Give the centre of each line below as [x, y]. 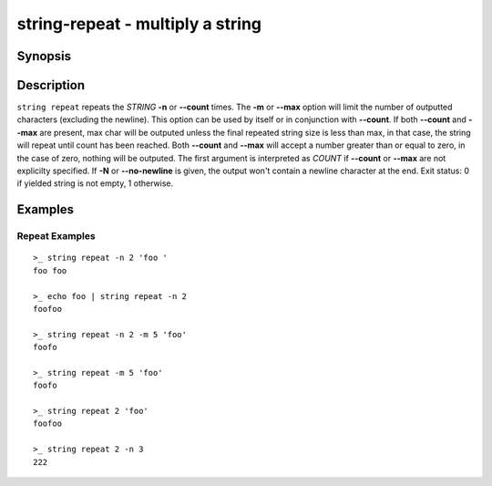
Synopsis [44, 56]
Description [51, 85]
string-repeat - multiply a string [139, 24]
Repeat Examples [56, 236]
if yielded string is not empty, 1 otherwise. [95, 183]
